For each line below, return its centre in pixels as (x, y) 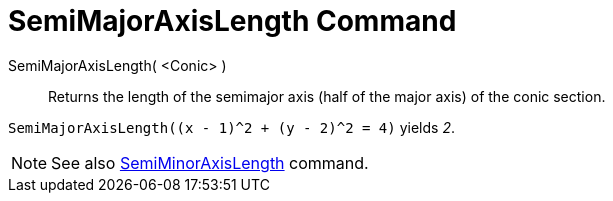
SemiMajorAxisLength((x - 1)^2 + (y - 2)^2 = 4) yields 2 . (231, 127)
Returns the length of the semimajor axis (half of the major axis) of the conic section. (327, 96)
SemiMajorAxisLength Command (232, 21)
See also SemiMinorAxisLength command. (210, 162)
